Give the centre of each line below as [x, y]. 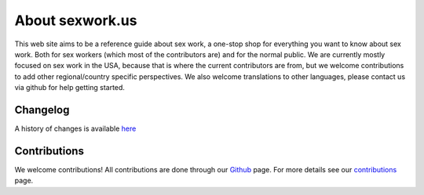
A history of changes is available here [75, 128]
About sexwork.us [76, 20]
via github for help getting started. [70, 88]
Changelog [42, 110]
